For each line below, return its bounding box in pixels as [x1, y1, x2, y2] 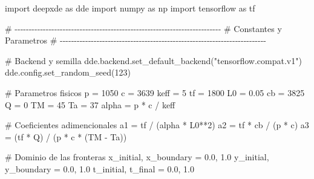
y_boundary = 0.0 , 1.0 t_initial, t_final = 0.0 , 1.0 [5, 162, 194, 175]
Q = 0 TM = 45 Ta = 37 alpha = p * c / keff [5, 98, 175, 111]
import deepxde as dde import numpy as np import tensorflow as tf [5, 2, 255, 14]
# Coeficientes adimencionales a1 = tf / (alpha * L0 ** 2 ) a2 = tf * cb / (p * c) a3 [5, 119, 309, 131]
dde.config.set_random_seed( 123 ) [5, 66, 131, 79]
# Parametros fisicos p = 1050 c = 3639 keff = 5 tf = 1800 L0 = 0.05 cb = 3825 [5, 86, 305, 99]
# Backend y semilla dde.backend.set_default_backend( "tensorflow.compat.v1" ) [5, 54, 302, 67]
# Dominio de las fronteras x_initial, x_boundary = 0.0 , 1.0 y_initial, [5, 151, 269, 163]
